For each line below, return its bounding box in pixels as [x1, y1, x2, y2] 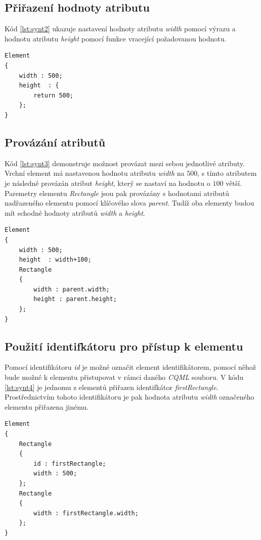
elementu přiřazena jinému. [5, 401, 89, 412]
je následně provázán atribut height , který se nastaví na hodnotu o [5, 177, 210, 188]
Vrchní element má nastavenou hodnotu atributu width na [5, 168, 185, 178]
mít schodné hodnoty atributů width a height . [5, 207, 145, 218]
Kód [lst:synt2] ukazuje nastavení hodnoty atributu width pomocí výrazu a [5, 23, 236, 34]
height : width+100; [19, 256, 92, 264]
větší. [226, 177, 242, 188]
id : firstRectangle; [33, 460, 106, 467]
